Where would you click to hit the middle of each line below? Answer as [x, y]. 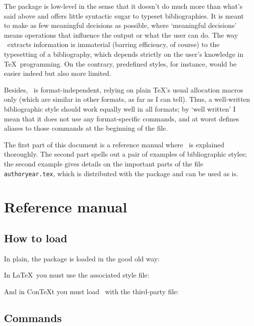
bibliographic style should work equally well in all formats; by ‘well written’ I [120, 108]
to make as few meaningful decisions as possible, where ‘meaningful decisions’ [120, 25]
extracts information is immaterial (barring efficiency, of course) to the [113, 44]
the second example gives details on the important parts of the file [104, 163]
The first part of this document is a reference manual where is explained [114, 144]
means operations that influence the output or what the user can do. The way [121, 35]
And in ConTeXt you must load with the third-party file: [91, 291]
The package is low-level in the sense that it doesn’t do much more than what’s [123, 6]
